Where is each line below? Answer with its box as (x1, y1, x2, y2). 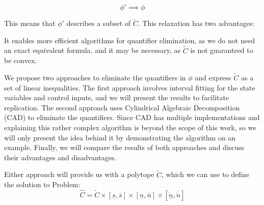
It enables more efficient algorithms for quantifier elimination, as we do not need (4, 35, 255, 45)
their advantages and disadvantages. (4, 152, 117, 162)
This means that (4, 18, 56, 28)
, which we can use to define (162, 169, 250, 180)
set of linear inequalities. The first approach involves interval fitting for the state (4, 82, 255, 93)
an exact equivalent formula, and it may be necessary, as (4, 45, 181, 55)
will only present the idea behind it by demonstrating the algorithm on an (4, 132, 236, 142)
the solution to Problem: (4, 179, 81, 190)
